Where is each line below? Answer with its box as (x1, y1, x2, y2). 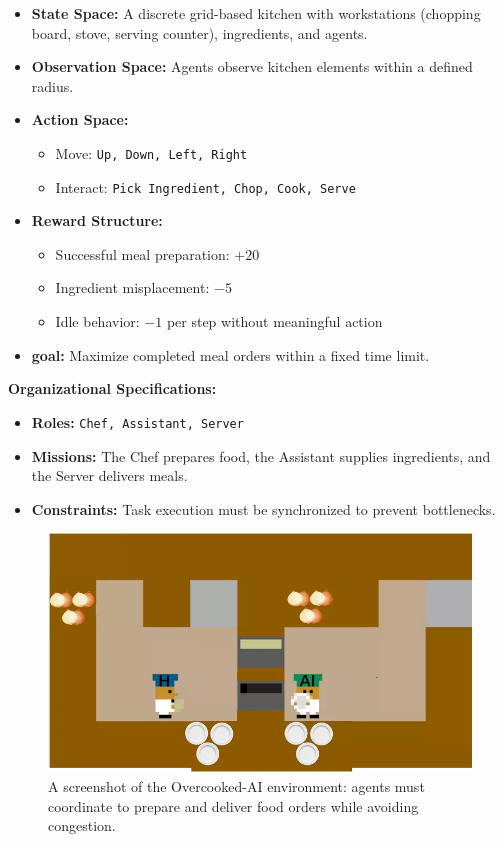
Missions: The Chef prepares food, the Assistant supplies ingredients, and (31, 445, 491, 466)
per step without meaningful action (166, 311, 383, 332)
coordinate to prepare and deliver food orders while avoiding (48, 795, 419, 816)
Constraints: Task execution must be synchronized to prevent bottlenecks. (31, 498, 496, 519)
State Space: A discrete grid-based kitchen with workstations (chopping (31, 3, 481, 23)
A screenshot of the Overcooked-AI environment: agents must (48, 776, 425, 797)
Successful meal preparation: (55, 243, 230, 264)
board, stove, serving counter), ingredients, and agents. (31, 22, 368, 43)
